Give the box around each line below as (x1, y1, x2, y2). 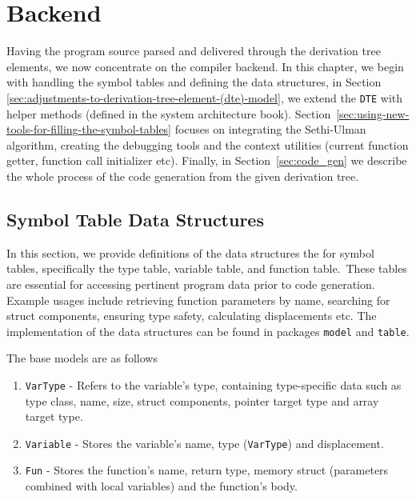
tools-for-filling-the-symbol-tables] (6, 121, 172, 138)
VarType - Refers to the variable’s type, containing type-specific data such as (25, 376, 402, 393)
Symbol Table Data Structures (6, 206, 264, 231)
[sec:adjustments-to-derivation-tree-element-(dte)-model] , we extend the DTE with (6, 89, 403, 106)
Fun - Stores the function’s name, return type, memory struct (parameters (25, 462, 389, 478)
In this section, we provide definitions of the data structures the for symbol (6, 244, 374, 261)
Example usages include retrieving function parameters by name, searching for (6, 291, 390, 308)
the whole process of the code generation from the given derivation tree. (6, 167, 359, 184)
